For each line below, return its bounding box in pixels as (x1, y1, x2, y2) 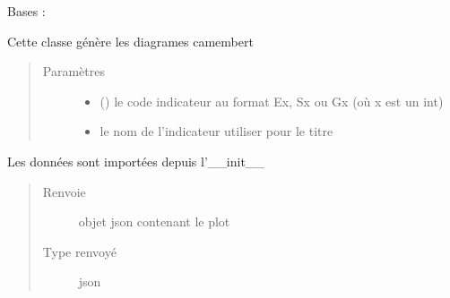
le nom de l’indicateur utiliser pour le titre (100, 122, 333, 140)
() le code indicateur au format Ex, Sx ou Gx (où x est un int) (100, 91, 444, 110)
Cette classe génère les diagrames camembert (7, 31, 254, 50)
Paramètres (42, 62, 105, 81)
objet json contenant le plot (78, 212, 230, 231)
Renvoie (42, 182, 86, 200)
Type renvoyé (42, 242, 117, 260)
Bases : (7, 2, 46, 20)
